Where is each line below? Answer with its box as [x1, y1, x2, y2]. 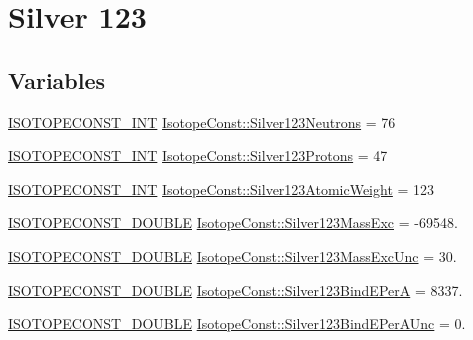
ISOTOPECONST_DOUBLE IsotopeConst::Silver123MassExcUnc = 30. [8, 245, 457, 266]
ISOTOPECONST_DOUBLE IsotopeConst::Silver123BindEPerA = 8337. [8, 279, 463, 300]
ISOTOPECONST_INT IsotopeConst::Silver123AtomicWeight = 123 [8, 178, 435, 199]
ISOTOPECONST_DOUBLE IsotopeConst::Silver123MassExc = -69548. [8, 212, 458, 233]
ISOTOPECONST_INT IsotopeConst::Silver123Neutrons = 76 [8, 111, 396, 132]
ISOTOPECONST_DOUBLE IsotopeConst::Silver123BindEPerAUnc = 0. [8, 313, 466, 334]
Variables [8, 64, 106, 95]
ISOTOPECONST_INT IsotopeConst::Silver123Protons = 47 [8, 145, 388, 166]
